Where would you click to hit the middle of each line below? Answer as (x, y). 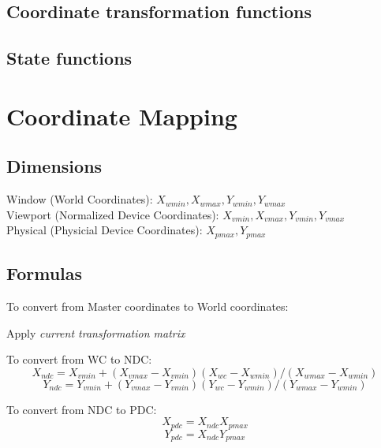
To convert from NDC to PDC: (82, 409)
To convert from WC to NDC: (79, 359)
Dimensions (54, 166)
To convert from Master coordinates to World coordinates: (148, 306)
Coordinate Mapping (122, 116)
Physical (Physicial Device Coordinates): (105, 230)
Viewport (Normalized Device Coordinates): (113, 214)
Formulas (45, 273)
